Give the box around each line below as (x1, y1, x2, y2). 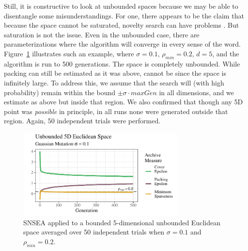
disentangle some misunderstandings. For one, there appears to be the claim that (4, 10, 244, 20)
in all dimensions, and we (159, 87, 234, 97)
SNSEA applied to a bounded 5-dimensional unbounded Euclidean (23, 217, 220, 227)
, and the (212, 48, 239, 58)
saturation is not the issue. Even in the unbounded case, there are (4, 29, 200, 39)
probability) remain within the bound (4, 87, 115, 97)
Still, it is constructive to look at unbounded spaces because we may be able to (4, 1, 238, 11)
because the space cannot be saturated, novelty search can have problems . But (4, 20, 239, 30)
